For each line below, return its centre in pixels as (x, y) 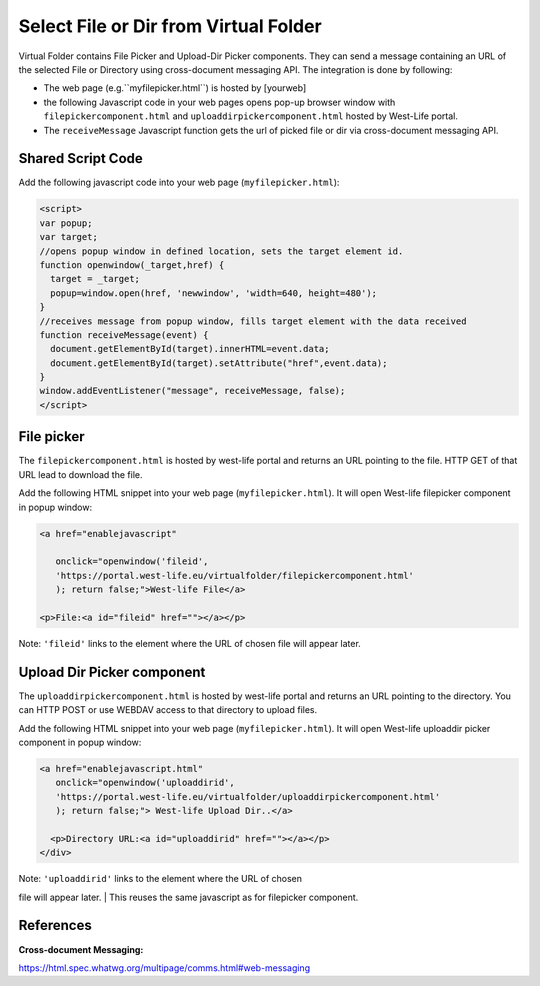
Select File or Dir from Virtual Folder (170, 26)
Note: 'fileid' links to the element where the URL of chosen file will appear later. (190, 643)
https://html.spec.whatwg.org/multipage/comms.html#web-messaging (164, 967)
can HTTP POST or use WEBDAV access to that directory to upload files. (168, 710)
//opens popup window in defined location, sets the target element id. (221, 251)
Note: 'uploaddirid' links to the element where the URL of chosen (160, 879)
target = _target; (95, 279)
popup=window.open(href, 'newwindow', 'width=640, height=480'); (214, 293)
